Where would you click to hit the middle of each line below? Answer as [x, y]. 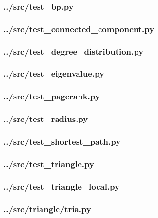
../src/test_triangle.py [49, 163]
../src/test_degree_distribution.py [74, 51]
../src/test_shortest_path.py [62, 141]
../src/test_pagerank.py [52, 96]
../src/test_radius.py [46, 119]
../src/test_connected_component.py [79, 29]
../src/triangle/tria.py [47, 208]
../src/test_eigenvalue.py [54, 74]
